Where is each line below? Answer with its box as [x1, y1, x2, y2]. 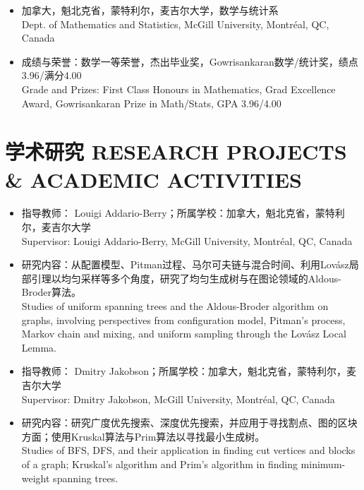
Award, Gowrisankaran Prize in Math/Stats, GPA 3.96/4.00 [21, 95, 281, 110]
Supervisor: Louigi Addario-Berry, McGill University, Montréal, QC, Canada [21, 233, 353, 248]
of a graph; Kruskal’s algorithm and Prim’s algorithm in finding [21, 456, 298, 471]
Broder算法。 [21, 285, 82, 299]
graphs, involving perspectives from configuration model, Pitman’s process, [21, 312, 346, 327]
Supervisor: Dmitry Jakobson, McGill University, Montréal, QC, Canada [21, 391, 335, 406]
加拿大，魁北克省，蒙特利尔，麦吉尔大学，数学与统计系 [21, 3, 279, 17]
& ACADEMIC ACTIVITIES [5, 165, 302, 193]
